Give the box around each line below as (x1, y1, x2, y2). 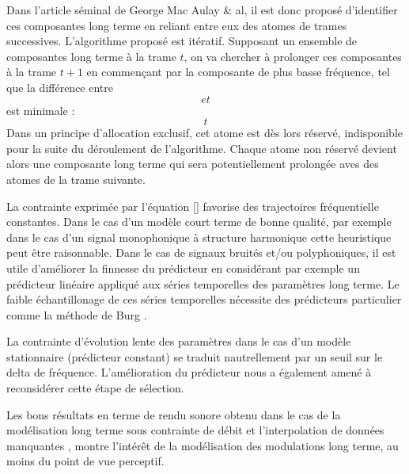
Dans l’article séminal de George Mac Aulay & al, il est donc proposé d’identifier (6, 2, 398, 17)
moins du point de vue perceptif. (6, 453, 165, 469)
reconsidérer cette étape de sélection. (6, 380, 184, 396)
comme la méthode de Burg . (6, 306, 147, 323)
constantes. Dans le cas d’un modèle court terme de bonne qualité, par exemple (6, 213, 392, 230)
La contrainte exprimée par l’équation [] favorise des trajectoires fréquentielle (6, 197, 379, 214)
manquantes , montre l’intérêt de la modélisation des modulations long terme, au (6, 437, 399, 453)
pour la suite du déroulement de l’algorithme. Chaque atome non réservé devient (6, 140, 397, 156)
